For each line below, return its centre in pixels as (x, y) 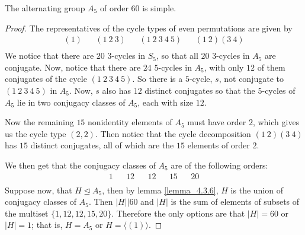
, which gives (276, 122)
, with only (224, 67)
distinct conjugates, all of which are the (102, 145)
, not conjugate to (251, 79)
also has (116, 90)
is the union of (257, 190)
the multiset (27, 213)
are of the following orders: (219, 165)
